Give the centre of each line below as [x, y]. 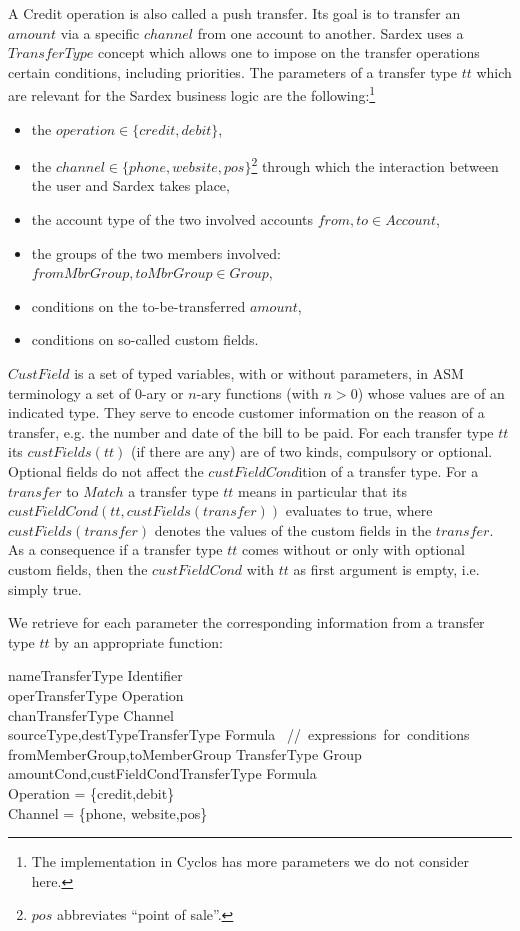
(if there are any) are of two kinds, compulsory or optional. [311, 451]
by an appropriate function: [138, 641]
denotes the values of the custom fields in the [293, 529]
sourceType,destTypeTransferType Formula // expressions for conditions [239, 734]
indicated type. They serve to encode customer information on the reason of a [246, 412]
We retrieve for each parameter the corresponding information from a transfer [246, 622]
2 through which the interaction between [375, 164]
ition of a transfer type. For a [388, 471]
